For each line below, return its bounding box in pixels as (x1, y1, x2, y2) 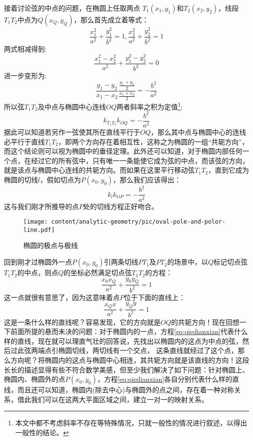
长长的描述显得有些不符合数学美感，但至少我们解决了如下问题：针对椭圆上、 (4, 364, 249, 374)
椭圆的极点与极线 (23, 240, 78, 250)
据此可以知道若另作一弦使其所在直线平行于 (4, 127, 140, 137)
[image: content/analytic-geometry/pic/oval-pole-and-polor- (23, 218, 226, 226)
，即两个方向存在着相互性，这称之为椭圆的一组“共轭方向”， (58, 136, 249, 146)
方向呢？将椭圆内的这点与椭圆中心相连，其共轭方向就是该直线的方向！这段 (10, 354, 249, 365)
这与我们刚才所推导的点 (4, 201, 79, 211)
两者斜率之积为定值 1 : (116, 100, 183, 111)
